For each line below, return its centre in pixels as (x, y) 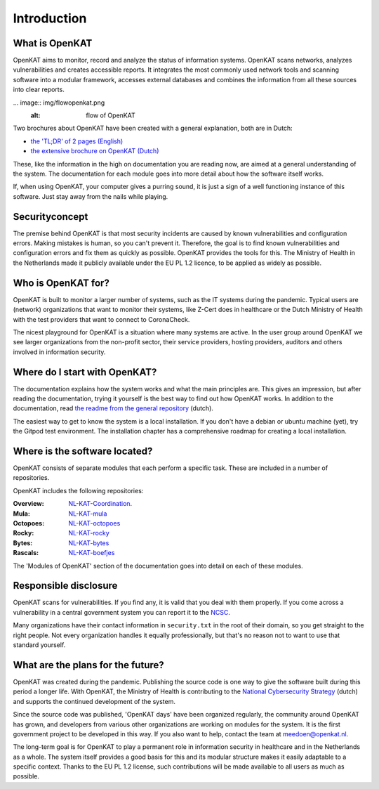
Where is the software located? (83, 451)
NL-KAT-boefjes (92, 553)
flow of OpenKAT (111, 115)
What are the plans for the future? (88, 665)
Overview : (29, 504)
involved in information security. (59, 352)
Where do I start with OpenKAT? (85, 372)
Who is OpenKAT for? (61, 283)
